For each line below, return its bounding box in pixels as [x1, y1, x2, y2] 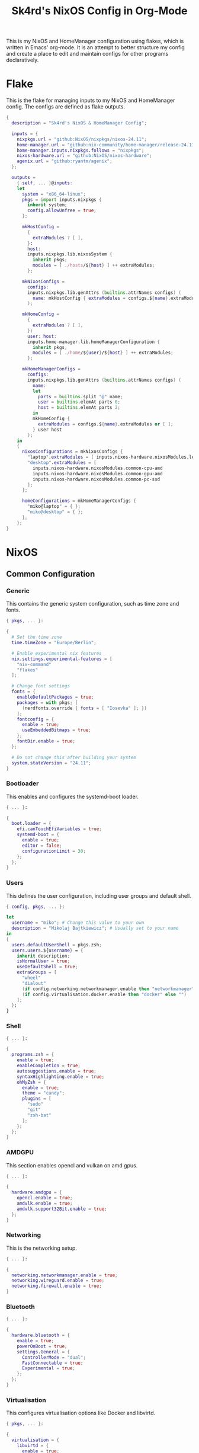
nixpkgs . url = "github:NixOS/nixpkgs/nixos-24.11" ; [17, 136, 147, 142]
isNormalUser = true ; [17, 958, 70, 964]
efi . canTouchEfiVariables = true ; [17, 826, 102, 832]
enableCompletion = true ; [17, 1062, 81, 1069]
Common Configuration [6, 569, 95, 579]
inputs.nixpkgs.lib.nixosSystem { [27, 251, 113, 257]
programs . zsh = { [11, 1052, 54, 1058]
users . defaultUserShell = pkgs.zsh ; [11, 942, 102, 948]
